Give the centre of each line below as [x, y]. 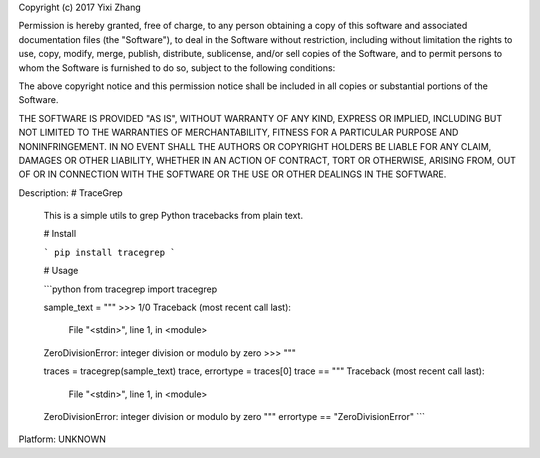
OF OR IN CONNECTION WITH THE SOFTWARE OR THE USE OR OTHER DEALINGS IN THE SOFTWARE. [232, 174]
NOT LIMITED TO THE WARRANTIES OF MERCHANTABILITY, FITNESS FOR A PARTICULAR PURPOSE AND [238, 132]
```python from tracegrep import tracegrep [130, 289]
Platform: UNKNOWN [62, 439]
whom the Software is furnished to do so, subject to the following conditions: [177, 67]
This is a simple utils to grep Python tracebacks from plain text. [173, 216]
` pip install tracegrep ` [109, 252]
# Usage [61, 271]
